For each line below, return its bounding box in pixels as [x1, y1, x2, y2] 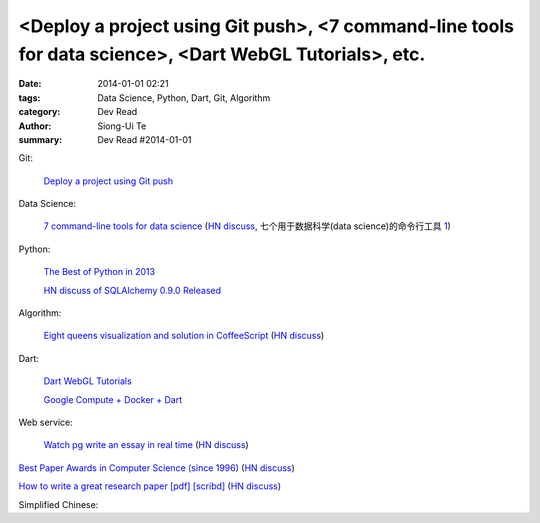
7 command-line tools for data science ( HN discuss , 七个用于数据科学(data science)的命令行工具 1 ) [43, 220, 452, 232]
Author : [18, 120, 52, 132]
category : [18, 106, 61, 118]
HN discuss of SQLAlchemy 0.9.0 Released [43, 284, 222, 296]
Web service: [18, 416, 74, 428]
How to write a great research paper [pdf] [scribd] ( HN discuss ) [18, 480, 282, 492]
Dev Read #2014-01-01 [97, 133, 192, 145]
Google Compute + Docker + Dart [43, 393, 183, 405]
